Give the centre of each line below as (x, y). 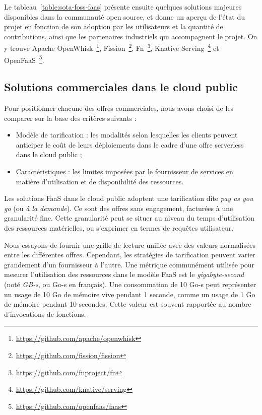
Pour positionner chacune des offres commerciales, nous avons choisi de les (119, 108)
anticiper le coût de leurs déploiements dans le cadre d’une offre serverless (130, 144)
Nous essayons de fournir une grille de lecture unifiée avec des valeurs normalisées (130, 245)
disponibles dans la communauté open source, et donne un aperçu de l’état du (124, 16)
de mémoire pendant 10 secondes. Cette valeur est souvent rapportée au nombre (128, 304)
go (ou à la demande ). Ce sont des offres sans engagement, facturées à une (119, 208)
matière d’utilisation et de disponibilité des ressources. (100, 181)
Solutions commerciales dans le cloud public (121, 87)
